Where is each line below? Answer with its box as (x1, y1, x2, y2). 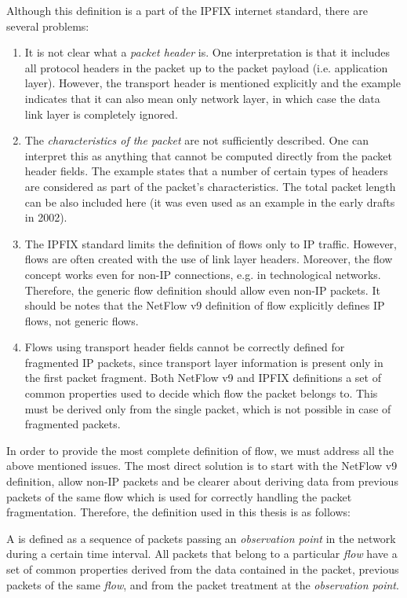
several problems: (6, 17, 89, 34)
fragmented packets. (24, 416, 121, 432)
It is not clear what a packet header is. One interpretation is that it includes (24, 44, 391, 61)
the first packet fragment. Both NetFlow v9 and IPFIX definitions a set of (24, 369, 381, 386)
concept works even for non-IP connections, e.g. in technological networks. (24, 266, 381, 282)
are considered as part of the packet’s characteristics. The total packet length (24, 178, 396, 194)
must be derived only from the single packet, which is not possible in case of (24, 400, 391, 416)
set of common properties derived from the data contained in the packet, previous (6, 561, 399, 577)
